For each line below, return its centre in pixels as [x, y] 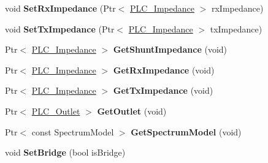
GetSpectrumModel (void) [186, 131]
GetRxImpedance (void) [164, 70]
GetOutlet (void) [132, 111]
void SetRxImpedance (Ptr [60, 8]
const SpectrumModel [73, 131]
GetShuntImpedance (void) [170, 49]
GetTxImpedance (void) [163, 90]
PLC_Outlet [56, 111]
